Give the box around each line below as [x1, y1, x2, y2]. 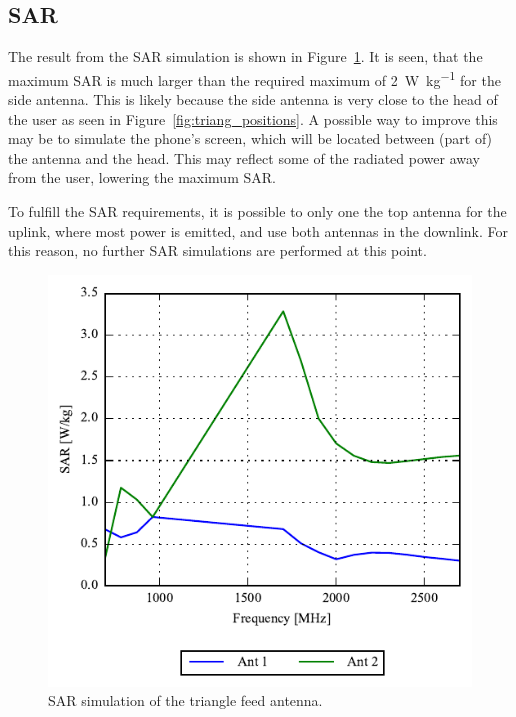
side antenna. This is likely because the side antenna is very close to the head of [8, 89, 498, 110]
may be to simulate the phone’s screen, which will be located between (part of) [8, 128, 493, 149]
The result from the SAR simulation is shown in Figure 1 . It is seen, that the [8, 46, 483, 67]
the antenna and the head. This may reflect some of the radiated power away [8, 147, 480, 168]
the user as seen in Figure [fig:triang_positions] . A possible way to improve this [8, 108, 498, 129]
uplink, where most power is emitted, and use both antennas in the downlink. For [8, 220, 508, 241]
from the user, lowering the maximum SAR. [8, 167, 276, 188]
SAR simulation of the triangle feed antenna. [48, 690, 323, 711]
